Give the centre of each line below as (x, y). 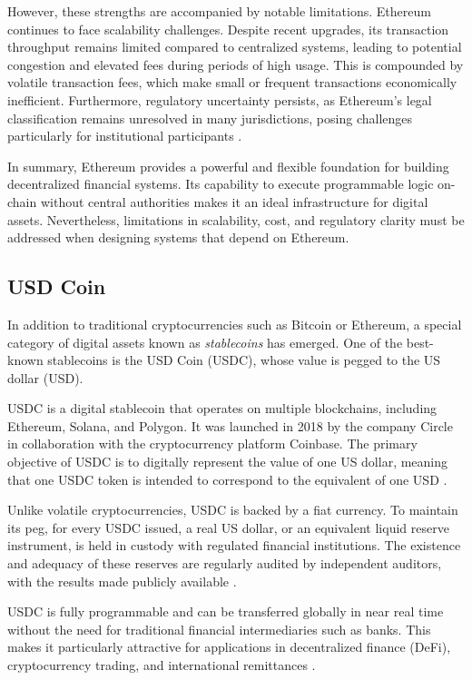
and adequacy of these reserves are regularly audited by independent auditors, (225, 563)
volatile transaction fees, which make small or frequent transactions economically (232, 82)
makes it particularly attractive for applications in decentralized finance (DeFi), (229, 647)
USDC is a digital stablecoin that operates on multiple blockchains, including (222, 408)
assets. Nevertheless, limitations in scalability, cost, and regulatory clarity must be (236, 219)
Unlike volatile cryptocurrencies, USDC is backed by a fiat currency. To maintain (233, 510)
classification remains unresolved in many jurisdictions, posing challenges (210, 118)
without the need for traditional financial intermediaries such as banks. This (219, 629)
